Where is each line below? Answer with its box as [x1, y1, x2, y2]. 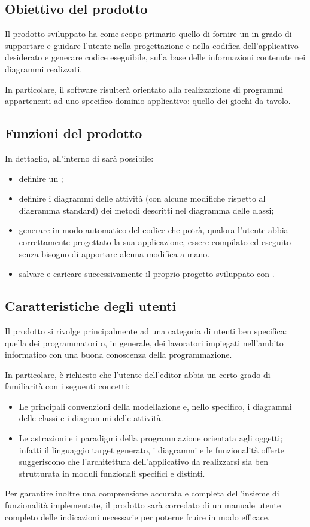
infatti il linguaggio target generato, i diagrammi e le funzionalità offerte [19, 443, 284, 456]
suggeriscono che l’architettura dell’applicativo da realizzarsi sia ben [19, 455, 269, 468]
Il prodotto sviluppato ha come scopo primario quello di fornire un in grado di [5, 28, 292, 40]
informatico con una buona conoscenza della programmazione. [5, 348, 232, 361]
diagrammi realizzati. [5, 62, 83, 75]
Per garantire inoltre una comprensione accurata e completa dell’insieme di [5, 487, 279, 499]
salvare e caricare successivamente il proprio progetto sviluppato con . [19, 267, 275, 280]
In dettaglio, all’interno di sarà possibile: [5, 151, 154, 164]
